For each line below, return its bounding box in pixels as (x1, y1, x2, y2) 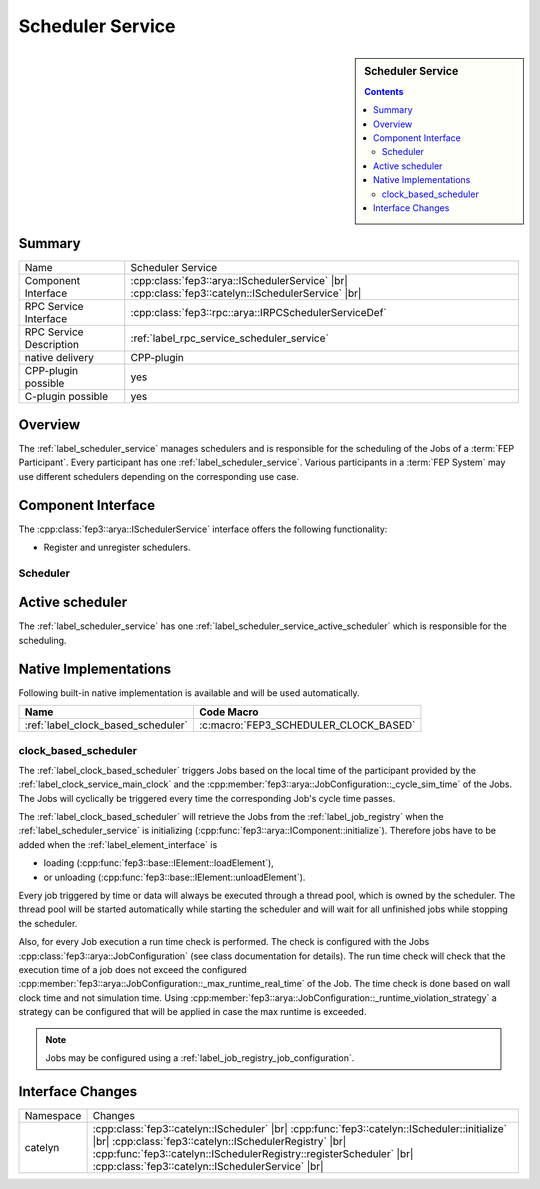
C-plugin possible (24, 390, 109, 404)
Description (24, 338, 80, 352)
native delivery (24, 351, 94, 365)
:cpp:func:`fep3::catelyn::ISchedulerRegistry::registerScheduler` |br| (92, 1146, 414, 1160)
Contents (364, 85, 404, 97)
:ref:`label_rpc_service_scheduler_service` (130, 331, 329, 345)
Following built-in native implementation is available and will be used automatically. (18, 686, 360, 699)
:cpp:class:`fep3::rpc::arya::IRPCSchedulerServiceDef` (130, 306, 387, 320)
